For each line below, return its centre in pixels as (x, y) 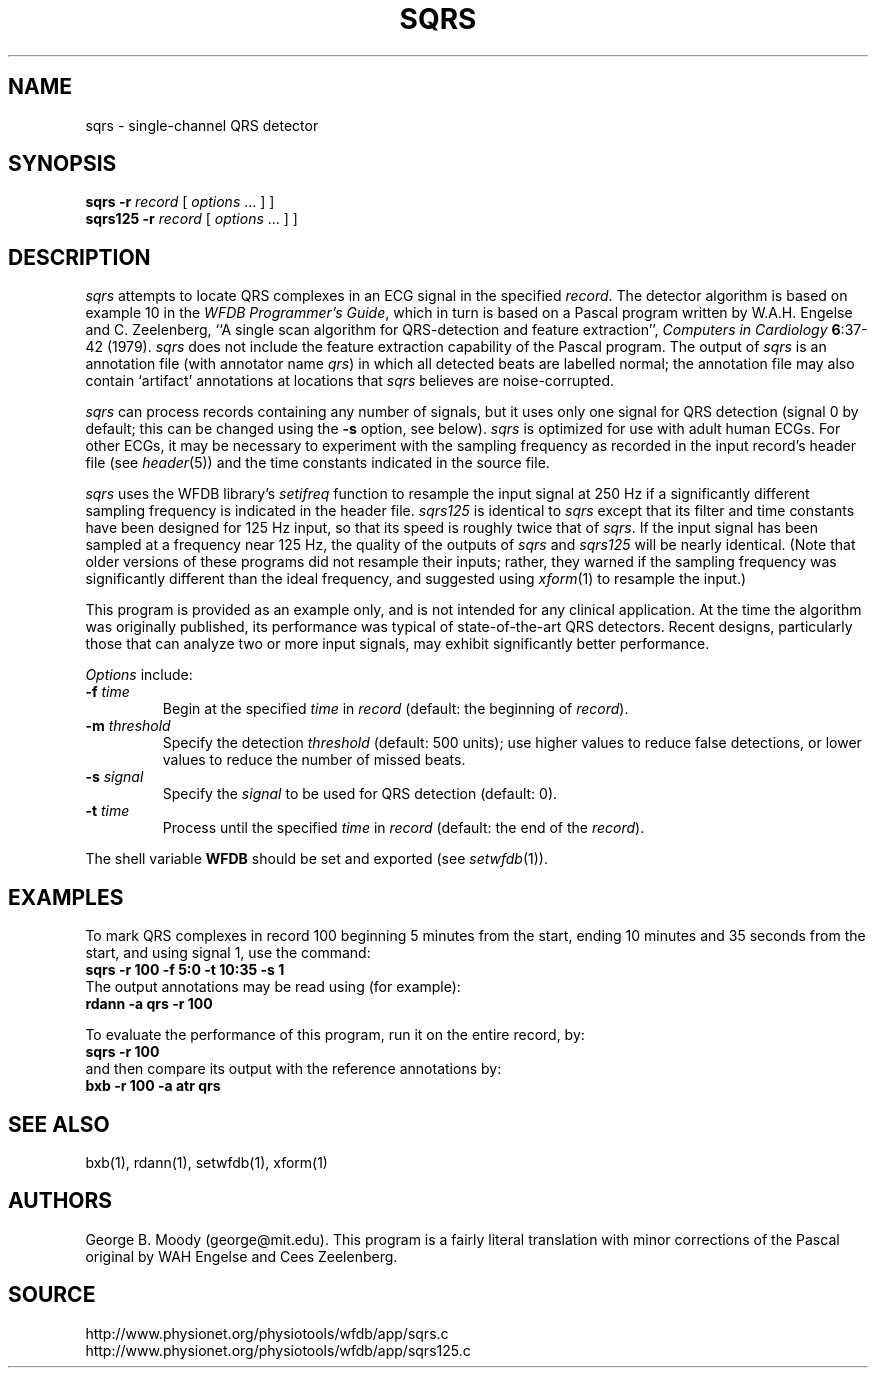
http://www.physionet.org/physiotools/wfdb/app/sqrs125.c (278, 1350)
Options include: (139, 675)
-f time (107, 692)
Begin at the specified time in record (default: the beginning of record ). (395, 709)
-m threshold (128, 726)
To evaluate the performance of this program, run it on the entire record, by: (335, 1035)
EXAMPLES (66, 897)
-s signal (114, 777)
